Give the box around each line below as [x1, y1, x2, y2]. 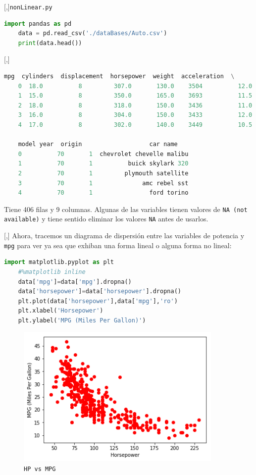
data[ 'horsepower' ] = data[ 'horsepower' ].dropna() [18, 288, 181, 295]
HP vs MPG [24, 465, 56, 473]
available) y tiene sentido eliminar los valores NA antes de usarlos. [4, 213, 208, 224]
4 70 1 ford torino [18, 189, 189, 197]
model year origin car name [18, 141, 178, 148]
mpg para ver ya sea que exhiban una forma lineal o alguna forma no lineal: [4, 240, 232, 250]
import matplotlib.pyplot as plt [4, 259, 114, 266]
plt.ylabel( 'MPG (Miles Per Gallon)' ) [18, 317, 146, 324]
